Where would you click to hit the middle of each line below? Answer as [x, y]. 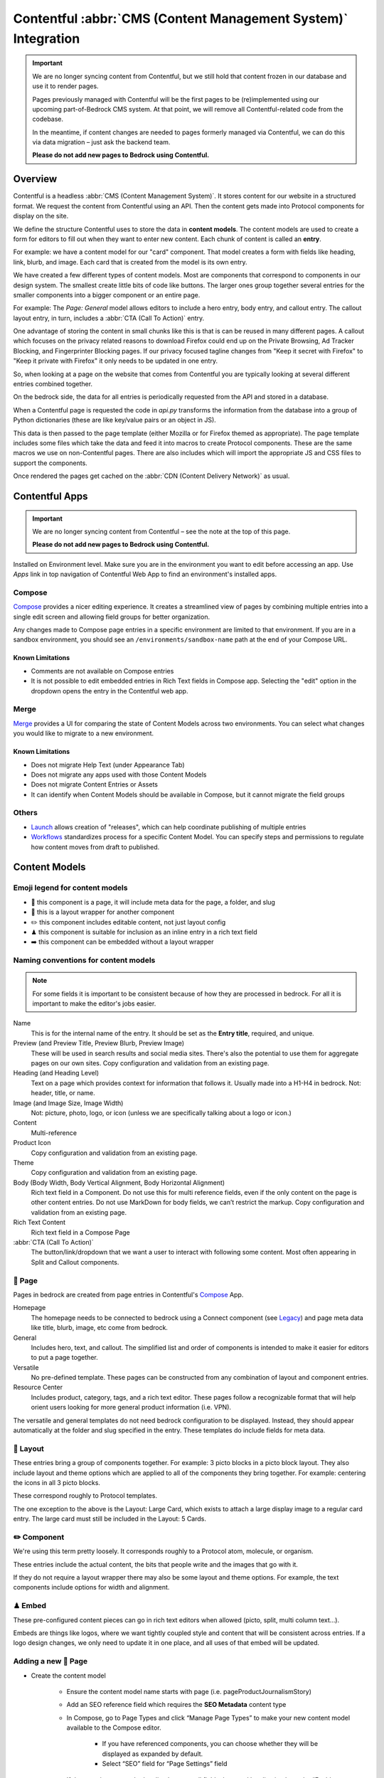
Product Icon [32, 1143]
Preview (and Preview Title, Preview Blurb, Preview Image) [99, 1043]
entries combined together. [53, 384]
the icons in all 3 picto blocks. [57, 1482]
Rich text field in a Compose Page [81, 1232]
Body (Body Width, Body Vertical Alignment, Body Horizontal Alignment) [119, 1182]
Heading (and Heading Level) [56, 1073]
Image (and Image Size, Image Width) [68, 1103]
